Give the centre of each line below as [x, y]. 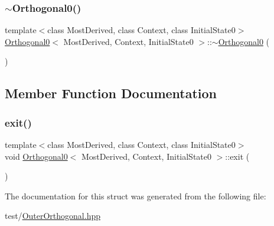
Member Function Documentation [111, 93]
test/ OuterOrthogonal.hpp [53, 216]
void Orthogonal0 [36, 156]
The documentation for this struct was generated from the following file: [136, 196]
